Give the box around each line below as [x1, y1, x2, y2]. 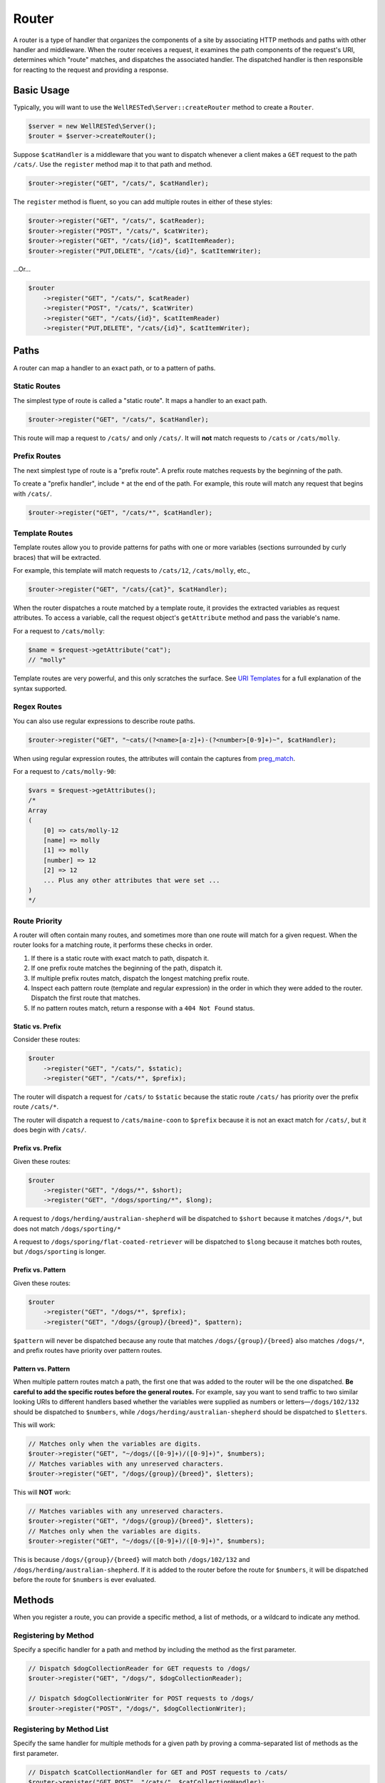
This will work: [13, 1420, 56, 1429]
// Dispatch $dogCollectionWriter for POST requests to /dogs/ [28, 1695, 255, 1702]
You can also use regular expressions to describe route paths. [13, 717, 195, 725]
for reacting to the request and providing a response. [13, 65, 169, 74]
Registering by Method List [13, 1724, 109, 1734]
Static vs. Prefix [13, 1022, 62, 1031]
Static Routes [13, 382, 61, 392]
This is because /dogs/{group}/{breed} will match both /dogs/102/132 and [13, 1555, 250, 1564]
